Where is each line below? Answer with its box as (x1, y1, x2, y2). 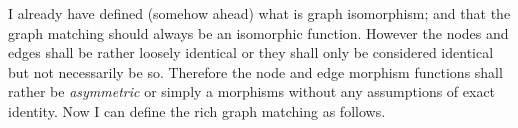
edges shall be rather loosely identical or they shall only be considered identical (8, 42, 494, 63)
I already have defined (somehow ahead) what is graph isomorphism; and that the (8, 3, 511, 23)
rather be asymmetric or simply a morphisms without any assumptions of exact (8, 81, 496, 102)
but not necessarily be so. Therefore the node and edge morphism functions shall (8, 61, 503, 82)
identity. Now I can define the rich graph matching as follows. (8, 100, 386, 121)
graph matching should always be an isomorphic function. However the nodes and (8, 22, 509, 43)
